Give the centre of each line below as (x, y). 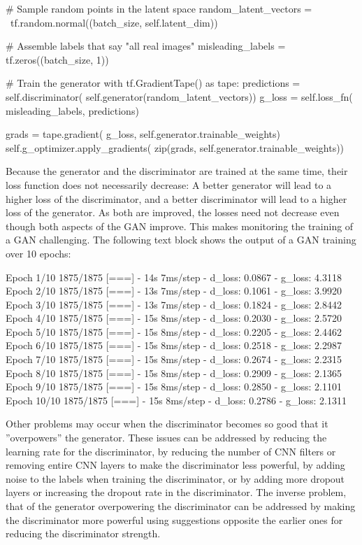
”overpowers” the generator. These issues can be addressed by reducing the (166, 438)
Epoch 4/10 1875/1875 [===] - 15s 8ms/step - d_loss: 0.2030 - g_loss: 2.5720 (174, 318)
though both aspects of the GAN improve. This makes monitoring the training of (180, 226)
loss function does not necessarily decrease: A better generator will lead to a (169, 184)
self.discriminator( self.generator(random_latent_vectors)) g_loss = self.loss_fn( (179, 96)
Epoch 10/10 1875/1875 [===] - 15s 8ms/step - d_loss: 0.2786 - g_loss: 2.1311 (176, 400)
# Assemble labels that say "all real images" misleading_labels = (146, 46)
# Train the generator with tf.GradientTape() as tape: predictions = (153, 83)
